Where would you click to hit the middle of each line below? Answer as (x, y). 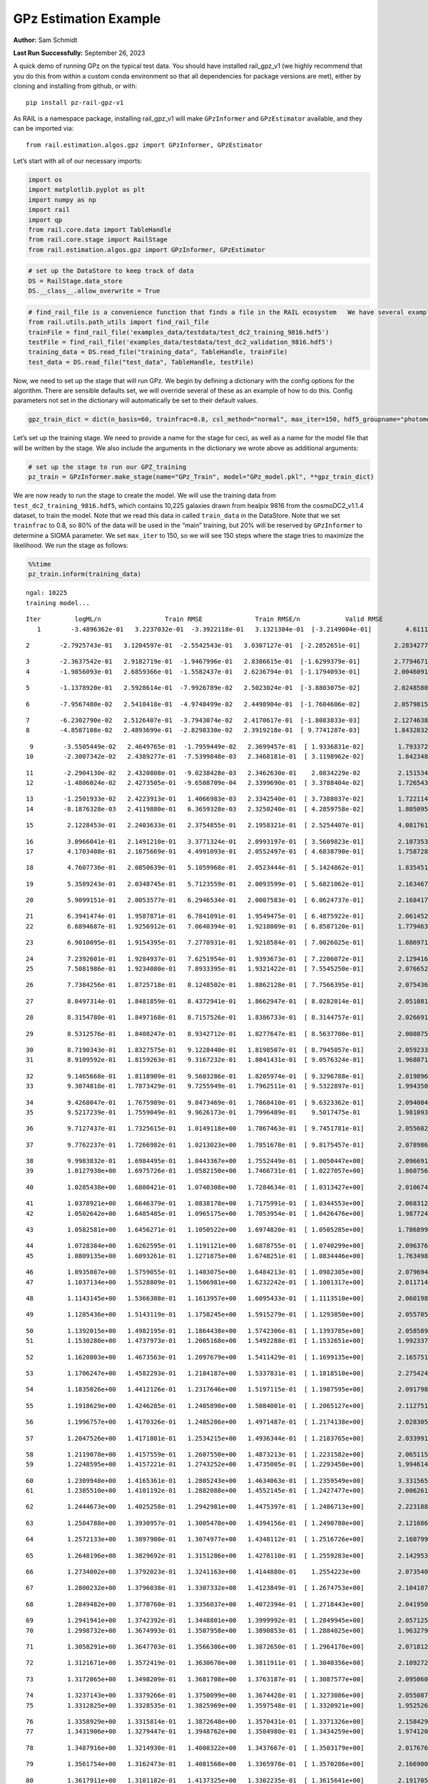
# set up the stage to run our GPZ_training (107, 467)
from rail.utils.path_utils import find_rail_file (119, 322)
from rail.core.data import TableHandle (100, 229)
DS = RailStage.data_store (75, 281)
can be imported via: (44, 128)
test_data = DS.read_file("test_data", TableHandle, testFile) (141, 362)
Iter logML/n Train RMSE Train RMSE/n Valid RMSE (204, 619)
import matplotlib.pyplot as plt (87, 190)
